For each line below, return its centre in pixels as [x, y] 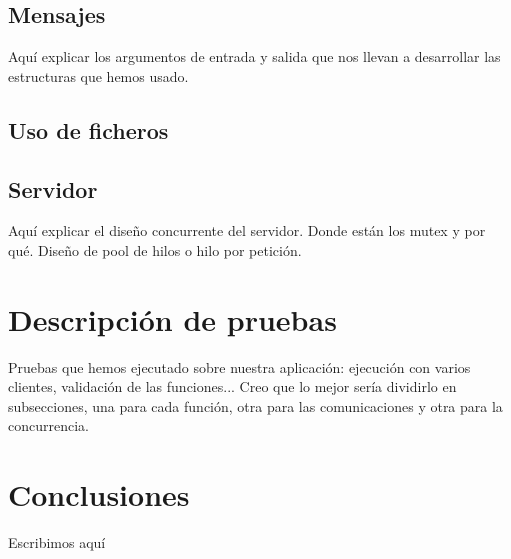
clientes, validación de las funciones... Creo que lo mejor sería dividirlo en [232, 386]
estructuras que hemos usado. [98, 75]
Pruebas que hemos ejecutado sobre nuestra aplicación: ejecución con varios [239, 366]
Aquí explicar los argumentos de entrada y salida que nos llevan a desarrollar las [254, 56]
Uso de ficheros [88, 129]
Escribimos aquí [57, 542]
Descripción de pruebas [172, 318]
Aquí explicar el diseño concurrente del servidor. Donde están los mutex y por [247, 230]
